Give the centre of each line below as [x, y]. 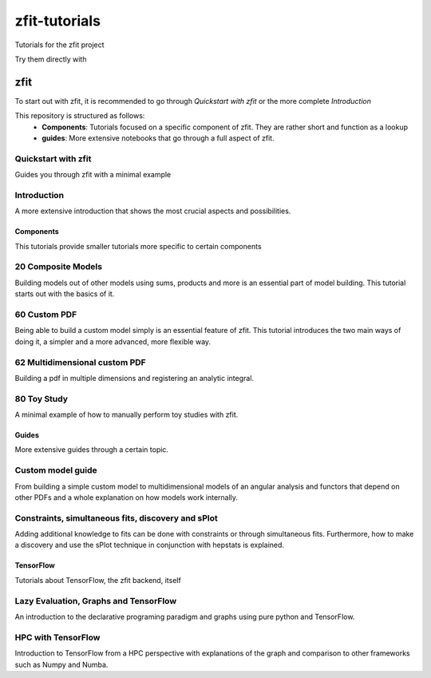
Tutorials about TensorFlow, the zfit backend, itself [98, 580]
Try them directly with [51, 59]
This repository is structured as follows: [80, 116]
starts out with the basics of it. [65, 294]
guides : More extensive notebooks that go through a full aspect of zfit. [158, 138]
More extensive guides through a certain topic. [92, 450]
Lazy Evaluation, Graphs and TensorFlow [96, 601]
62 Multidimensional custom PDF [81, 362]
